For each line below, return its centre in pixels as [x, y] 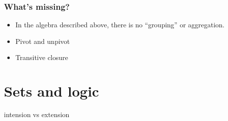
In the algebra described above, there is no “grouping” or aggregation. [120, 25]
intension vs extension [37, 114]
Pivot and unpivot [43, 41]
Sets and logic [52, 91]
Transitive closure [42, 57]
